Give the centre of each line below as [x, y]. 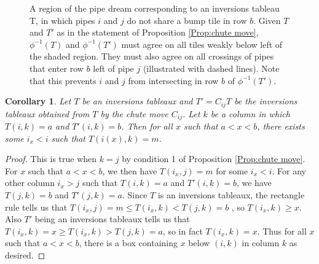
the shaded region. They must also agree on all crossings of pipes [152, 56]
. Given [267, 20]
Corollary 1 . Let [38, 101]
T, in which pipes [62, 20]
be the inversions [266, 101]
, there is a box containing [128, 243]
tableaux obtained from [47, 113]
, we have [254, 183]
